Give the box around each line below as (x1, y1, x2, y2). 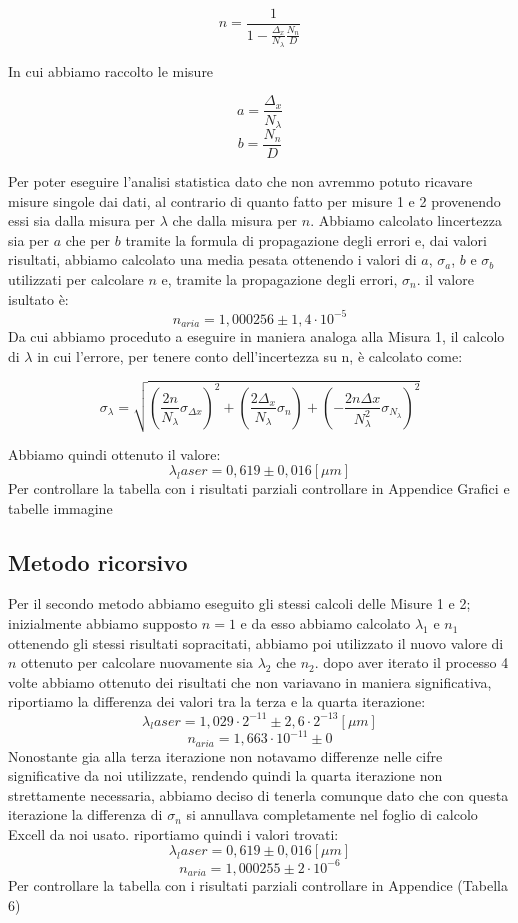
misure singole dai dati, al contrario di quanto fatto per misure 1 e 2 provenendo (8, 190, 501, 211)
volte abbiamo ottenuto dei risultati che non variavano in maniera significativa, (8, 671, 492, 692)
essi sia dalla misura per (8, 210, 155, 231)
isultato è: (8, 288, 69, 309)
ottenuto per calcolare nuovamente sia (21, 652, 253, 673)
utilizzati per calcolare (8, 269, 144, 289)
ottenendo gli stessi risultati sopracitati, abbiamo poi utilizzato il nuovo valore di (8, 632, 504, 653)
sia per (8, 229, 49, 250)
